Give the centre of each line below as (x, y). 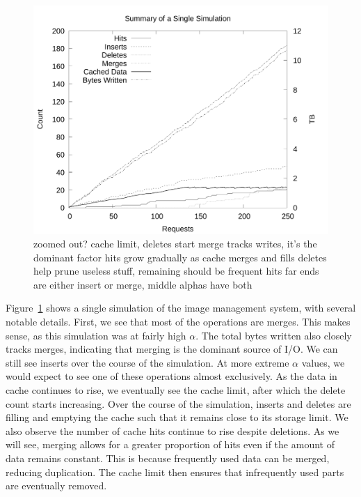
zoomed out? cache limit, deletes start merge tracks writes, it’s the (175, 244)
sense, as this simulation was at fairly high (96, 335)
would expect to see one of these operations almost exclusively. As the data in (171, 376)
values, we (323, 362)
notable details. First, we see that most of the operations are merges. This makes (178, 322)
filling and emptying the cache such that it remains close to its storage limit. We (177, 417)
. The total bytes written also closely (274, 335)
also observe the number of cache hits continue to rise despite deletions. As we (173, 430)
